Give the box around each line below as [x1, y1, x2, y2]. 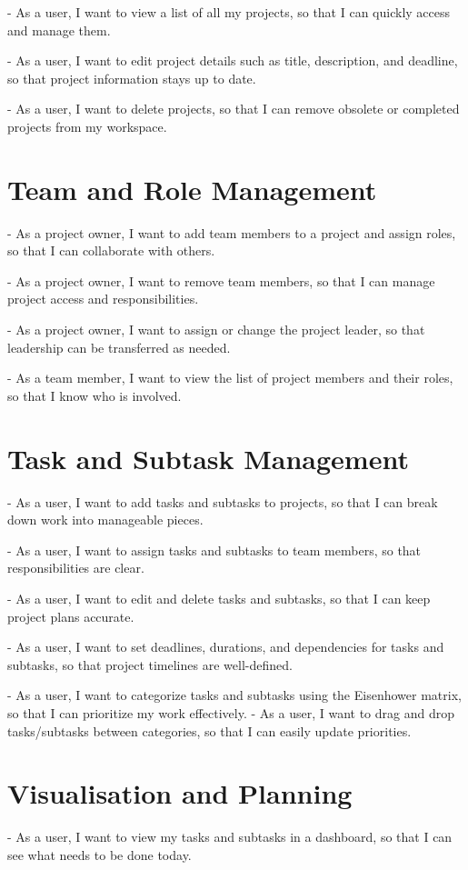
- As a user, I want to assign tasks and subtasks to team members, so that [7, 540, 422, 559]
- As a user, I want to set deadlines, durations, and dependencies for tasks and [7, 637, 444, 656]
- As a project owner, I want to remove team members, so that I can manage [7, 271, 435, 290]
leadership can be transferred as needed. [7, 337, 231, 356]
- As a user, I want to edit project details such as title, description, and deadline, [7, 51, 458, 70]
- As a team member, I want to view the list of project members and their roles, [7, 368, 453, 387]
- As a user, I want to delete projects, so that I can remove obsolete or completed [7, 99, 460, 118]
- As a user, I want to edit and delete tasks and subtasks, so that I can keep [7, 588, 431, 607]
